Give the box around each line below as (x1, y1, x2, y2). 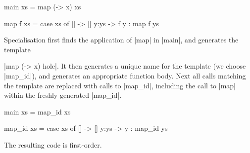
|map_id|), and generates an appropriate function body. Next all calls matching (4, 70, 246, 80)
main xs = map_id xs (4, 106, 71, 116)
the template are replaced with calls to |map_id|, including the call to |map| (4, 80, 236, 90)
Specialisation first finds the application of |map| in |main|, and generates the (4, 35, 239, 45)
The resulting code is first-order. (4, 139, 102, 150)
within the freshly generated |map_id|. (4, 90, 122, 100)
